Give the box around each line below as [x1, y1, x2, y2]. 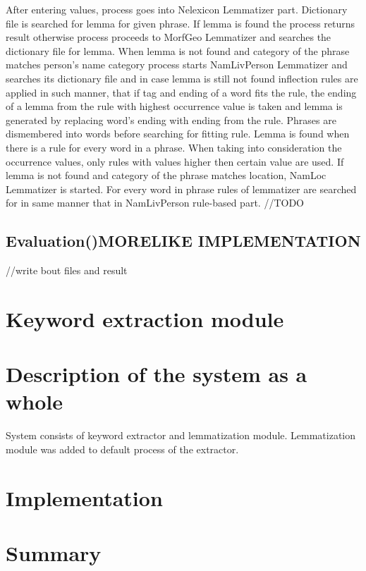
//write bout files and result [6, 263, 128, 278]
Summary [6, 539, 102, 567]
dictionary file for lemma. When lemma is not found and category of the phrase [6, 43, 350, 58]
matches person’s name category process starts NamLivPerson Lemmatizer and [6, 57, 348, 72]
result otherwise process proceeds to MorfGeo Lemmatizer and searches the [6, 30, 331, 44]
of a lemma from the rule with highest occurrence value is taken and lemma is [6, 99, 343, 113]
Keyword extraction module [6, 304, 284, 333]
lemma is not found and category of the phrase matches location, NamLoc [6, 168, 327, 183]
